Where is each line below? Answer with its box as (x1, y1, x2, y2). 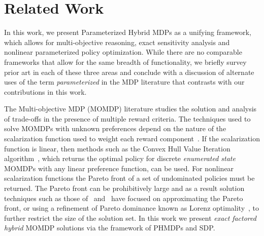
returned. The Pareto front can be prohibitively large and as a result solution (4, 183, 245, 193)
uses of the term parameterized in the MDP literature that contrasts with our (4, 76, 245, 87)
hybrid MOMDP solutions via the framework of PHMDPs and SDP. (4, 222, 215, 233)
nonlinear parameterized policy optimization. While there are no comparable (4, 47, 242, 57)
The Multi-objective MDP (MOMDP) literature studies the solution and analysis (4, 103, 257, 114)
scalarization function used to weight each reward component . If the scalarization (4, 133, 260, 144)
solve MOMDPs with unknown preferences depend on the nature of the (4, 123, 226, 134)
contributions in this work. (4, 86, 87, 97)
